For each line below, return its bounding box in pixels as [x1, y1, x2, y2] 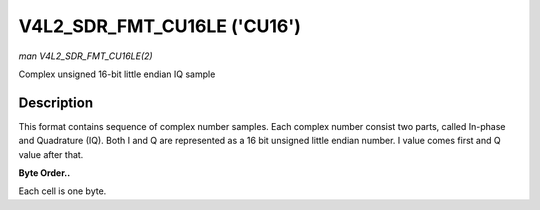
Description [18, 94, 94, 111]
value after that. [18, 148, 84, 160]
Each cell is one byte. [18, 185, 107, 197]
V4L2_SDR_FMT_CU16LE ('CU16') [18, 15, 302, 37]
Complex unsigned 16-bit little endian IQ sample [18, 68, 216, 80]
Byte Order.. [18, 167, 71, 179]
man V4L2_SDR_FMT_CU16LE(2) [18, 50, 154, 62]
